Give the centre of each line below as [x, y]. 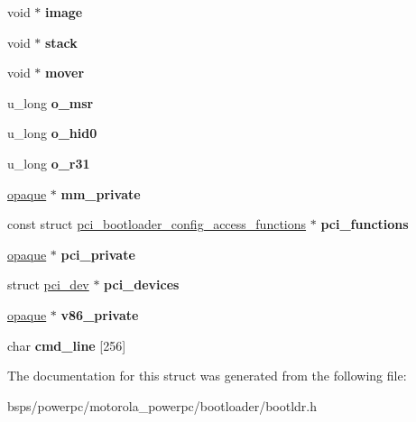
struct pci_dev [48, 284]
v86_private [100, 314]
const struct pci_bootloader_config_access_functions [157, 224]
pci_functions [365, 224]
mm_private [101, 193]
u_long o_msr [51, 102]
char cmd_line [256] [67, 345]
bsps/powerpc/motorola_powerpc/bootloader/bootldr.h [162, 405]
